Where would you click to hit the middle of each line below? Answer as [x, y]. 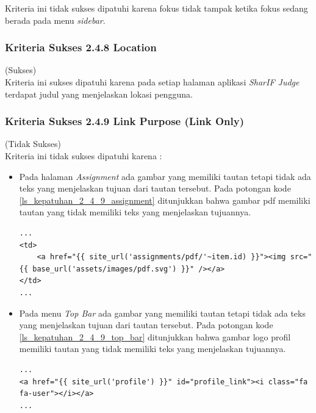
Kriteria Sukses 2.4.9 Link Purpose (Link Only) [125, 121]
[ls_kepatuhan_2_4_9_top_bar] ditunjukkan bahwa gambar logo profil [155, 336]
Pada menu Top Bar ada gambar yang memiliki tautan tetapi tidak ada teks [162, 313]
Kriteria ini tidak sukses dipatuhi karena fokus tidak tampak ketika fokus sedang [156, 8]
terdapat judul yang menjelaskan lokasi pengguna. [99, 94]
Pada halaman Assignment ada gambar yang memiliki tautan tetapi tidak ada [165, 176]
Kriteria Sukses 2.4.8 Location [81, 47]
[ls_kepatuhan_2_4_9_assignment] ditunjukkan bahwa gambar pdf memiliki [165, 200]
